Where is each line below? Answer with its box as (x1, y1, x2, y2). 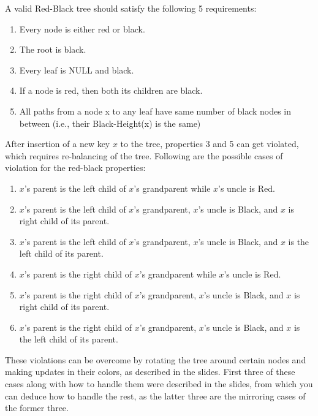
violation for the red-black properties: (5, 161, 146, 174)
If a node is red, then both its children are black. (19, 84, 203, 97)
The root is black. (19, 43, 86, 56)
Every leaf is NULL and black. (19, 63, 134, 76)
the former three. (5, 401, 69, 414)
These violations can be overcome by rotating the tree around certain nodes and (5, 353, 306, 366)
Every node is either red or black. (19, 22, 145, 35)
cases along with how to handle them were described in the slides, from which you (5, 377, 313, 390)
